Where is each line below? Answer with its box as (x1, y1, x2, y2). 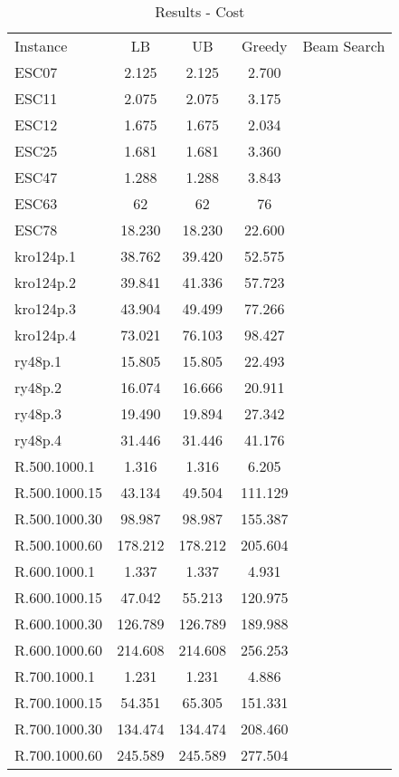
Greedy (242, 35, 288, 56)
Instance (14, 35, 68, 56)
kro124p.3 (14, 298, 77, 319)
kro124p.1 (14, 245, 77, 266)
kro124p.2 (14, 272, 77, 293)
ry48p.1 (14, 350, 62, 371)
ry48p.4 (14, 429, 62, 450)
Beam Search (302, 35, 385, 56)
